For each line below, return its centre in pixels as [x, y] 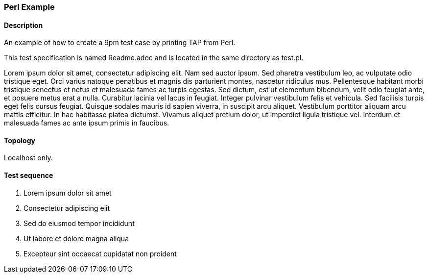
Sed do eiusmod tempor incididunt [79, 223]
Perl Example [29, 7]
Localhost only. [28, 158]
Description [24, 25]
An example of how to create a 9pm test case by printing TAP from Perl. [120, 43]
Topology [20, 140]
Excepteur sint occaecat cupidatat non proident [100, 253]
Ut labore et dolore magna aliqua [76, 238]
